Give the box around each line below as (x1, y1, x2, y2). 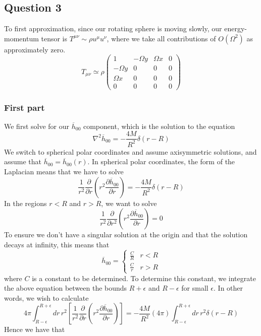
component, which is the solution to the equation (83, 120, 235, 131)
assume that (4, 156, 42, 167)
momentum (4, 33, 39, 43)
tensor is (41, 33, 68, 43)
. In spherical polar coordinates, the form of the (87, 156, 235, 167)
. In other (214, 283, 243, 293)
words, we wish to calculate (4, 292, 89, 303)
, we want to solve (101, 197, 157, 208)
